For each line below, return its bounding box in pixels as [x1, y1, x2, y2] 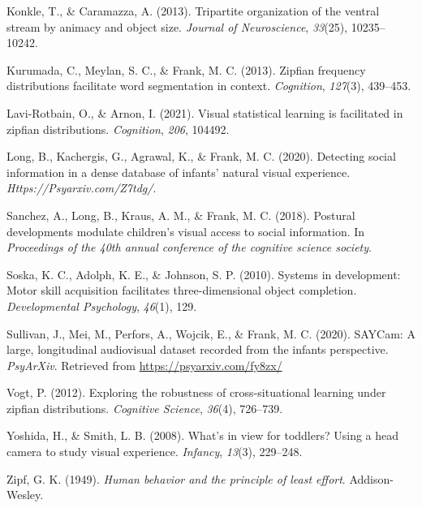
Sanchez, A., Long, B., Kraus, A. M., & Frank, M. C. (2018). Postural [6, 206, 355, 223]
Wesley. [6, 486, 44, 503]
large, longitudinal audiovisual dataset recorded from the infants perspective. [6, 341, 389, 358]
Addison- [349, 470, 394, 487]
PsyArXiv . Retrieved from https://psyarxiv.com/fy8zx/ [6, 356, 282, 373]
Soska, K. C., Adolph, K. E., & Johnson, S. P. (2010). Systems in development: [6, 265, 401, 282]
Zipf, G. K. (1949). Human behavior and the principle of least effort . [6, 470, 346, 487]
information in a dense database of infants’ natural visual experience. [6, 163, 351, 180]
